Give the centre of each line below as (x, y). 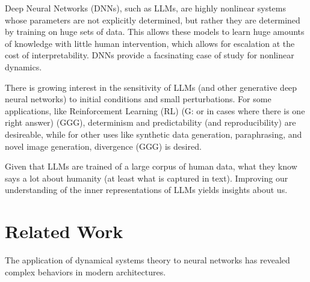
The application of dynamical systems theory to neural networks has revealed (147, 260)
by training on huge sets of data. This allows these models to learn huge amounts (155, 32)
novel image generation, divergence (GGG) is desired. (103, 146)
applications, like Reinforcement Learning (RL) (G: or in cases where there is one (155, 110)
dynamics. (23, 66)
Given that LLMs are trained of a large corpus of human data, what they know (151, 166)
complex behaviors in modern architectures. (85, 271)
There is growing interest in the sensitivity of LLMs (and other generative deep (151, 87)
